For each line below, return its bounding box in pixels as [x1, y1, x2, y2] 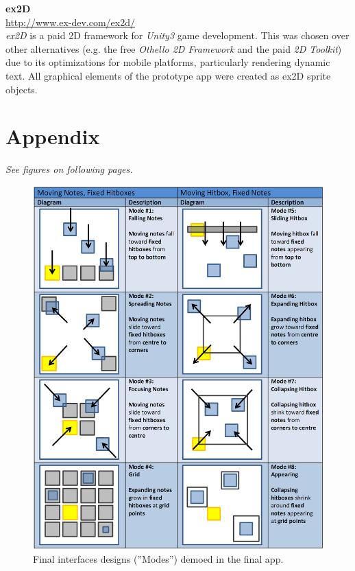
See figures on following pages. [5, 162, 133, 176]
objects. [5, 82, 38, 96]
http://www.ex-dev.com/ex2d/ [5, 14, 135, 29]
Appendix [5, 122, 100, 150]
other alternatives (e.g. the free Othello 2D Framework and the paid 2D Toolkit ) [5, 41, 342, 56]
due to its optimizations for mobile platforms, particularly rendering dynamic [5, 55, 330, 69]
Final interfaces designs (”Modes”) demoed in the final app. [33, 551, 284, 566]
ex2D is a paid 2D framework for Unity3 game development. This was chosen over [5, 28, 350, 43]
